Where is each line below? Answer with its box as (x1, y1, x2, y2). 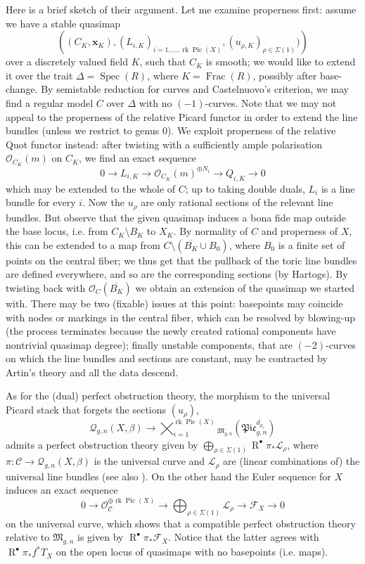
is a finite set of (278, 237, 345, 252)
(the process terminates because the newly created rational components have (6, 323, 336, 338)
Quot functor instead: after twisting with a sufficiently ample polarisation (6, 136, 323, 151)
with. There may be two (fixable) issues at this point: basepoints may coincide (6, 295, 343, 310)
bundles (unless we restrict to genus (6, 123, 160, 138)
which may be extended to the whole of (6, 181, 176, 196)
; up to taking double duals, (185, 181, 305, 196)
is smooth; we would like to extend (205, 54, 356, 69)
